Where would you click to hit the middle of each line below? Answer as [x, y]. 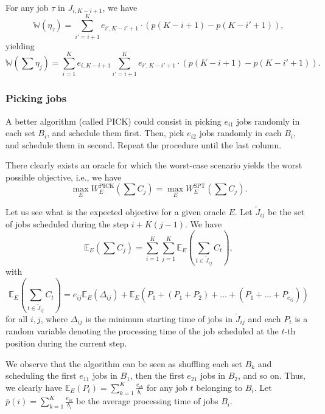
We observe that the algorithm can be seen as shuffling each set [124, 363]
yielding [20, 45]
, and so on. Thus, [271, 375]
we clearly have [34, 387]
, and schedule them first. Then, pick [116, 133]
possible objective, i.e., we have [64, 177]
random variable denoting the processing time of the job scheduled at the [142, 331]
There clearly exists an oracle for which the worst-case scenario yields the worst [154, 165]
